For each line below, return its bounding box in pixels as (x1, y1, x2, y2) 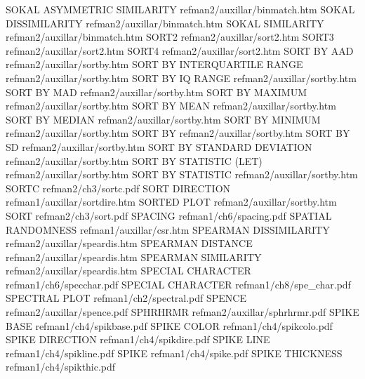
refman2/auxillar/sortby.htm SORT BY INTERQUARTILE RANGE (6, 57, 303, 72)
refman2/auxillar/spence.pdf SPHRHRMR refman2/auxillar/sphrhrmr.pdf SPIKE (6, 305, 359, 319)
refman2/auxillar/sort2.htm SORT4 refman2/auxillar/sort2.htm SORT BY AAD (6, 43, 354, 58)
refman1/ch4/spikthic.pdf (6, 359, 116, 374)
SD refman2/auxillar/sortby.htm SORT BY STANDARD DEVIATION (6, 139, 312, 154)
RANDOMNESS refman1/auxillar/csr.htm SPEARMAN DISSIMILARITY (6, 222, 330, 237)
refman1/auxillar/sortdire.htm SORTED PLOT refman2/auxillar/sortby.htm (6, 194, 337, 209)
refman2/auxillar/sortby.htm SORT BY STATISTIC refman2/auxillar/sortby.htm (6, 167, 358, 182)
